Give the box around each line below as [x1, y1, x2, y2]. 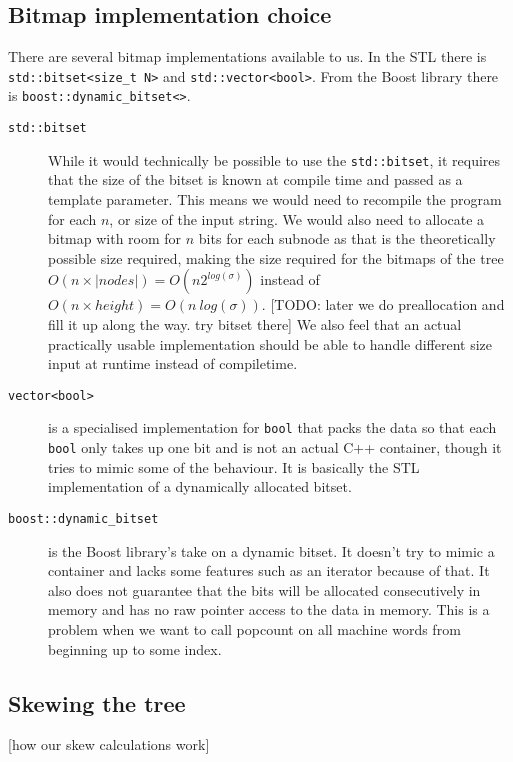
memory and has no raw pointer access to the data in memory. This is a [48, 599, 490, 620]
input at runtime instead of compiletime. [48, 353, 298, 374]
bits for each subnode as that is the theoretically [198, 228, 496, 249]
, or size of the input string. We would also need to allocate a [109, 208, 485, 229]
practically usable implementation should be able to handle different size [48, 333, 493, 354]
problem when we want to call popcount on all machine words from [48, 618, 461, 639]
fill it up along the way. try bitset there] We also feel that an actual [48, 313, 462, 334]
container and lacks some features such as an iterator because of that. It [48, 560, 490, 581]
